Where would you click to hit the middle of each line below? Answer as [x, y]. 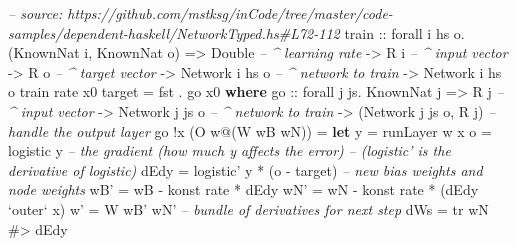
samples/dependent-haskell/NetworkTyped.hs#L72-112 [174, 32]
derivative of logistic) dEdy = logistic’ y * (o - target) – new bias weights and [245, 169]
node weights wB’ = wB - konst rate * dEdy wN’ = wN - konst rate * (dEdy [243, 189]
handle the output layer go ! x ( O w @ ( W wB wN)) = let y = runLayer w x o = [250, 130]
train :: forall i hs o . [404, 32]
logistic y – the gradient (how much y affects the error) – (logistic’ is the [229, 150]
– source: [35, 13]
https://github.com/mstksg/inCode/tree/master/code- [230, 13]
